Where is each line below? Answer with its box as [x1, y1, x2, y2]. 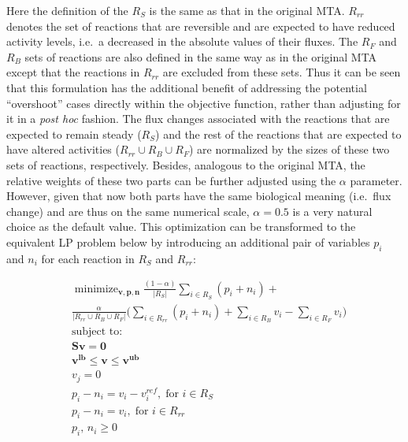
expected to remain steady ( [6, 125, 142, 142]
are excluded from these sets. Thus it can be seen [162, 64, 401, 80]
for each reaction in [41, 250, 135, 266]
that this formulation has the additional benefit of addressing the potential [6, 79, 367, 95]
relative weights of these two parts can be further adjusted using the [6, 172, 336, 188]
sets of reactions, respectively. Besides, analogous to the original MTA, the [6, 156, 365, 173]
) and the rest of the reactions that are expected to [155, 125, 402, 142]
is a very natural [292, 202, 373, 219]
